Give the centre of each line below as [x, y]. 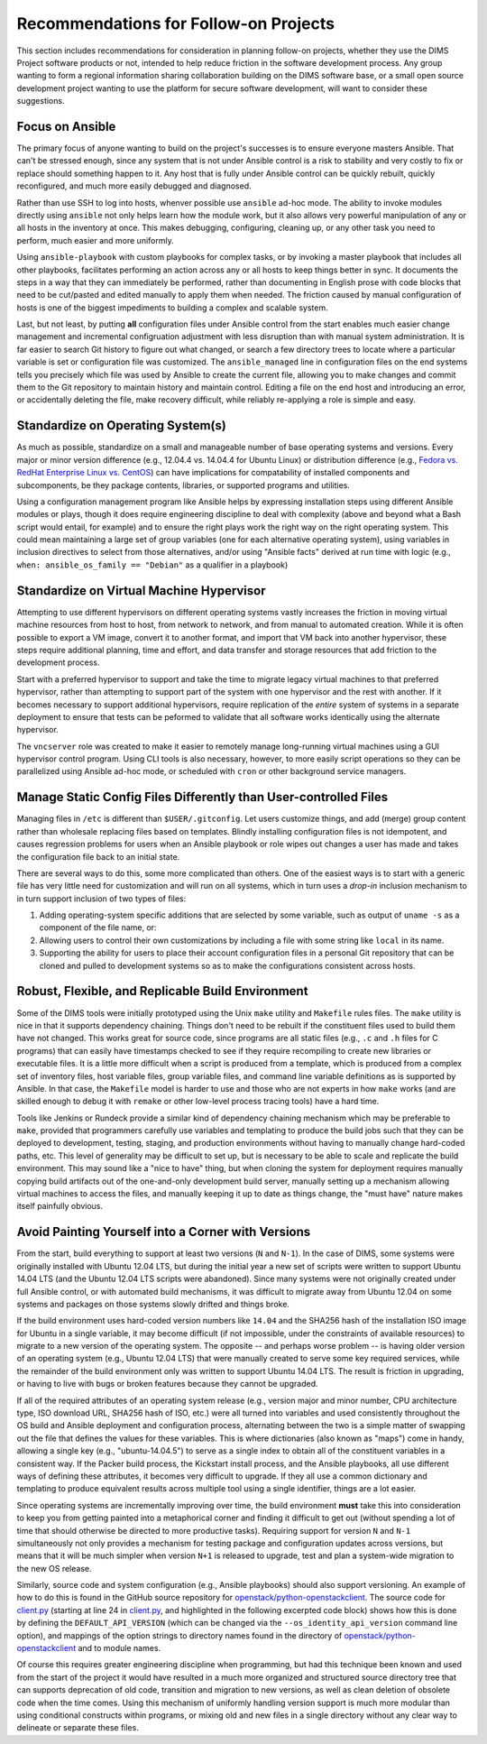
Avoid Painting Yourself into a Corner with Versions [164, 1232]
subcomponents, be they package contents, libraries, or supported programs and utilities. [184, 485]
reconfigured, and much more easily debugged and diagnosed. [134, 186]
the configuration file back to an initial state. [98, 856]
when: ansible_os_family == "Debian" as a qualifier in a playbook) [152, 565]
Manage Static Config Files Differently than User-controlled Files [202, 797]
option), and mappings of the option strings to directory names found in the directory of [179, 1635]
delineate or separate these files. [78, 1728]
